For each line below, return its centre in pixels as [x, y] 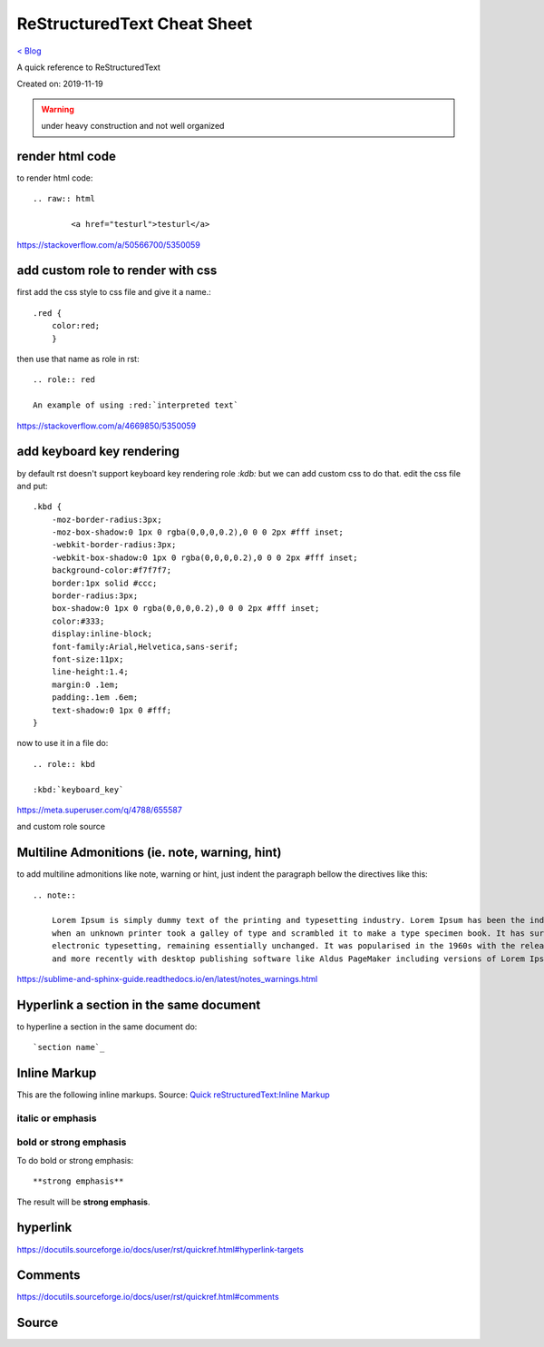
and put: [33, 486]
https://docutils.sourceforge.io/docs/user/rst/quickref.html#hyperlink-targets [160, 1249]
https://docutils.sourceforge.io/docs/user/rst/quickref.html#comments [148, 1297]
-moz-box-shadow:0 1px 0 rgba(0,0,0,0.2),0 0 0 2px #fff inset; [197, 532]
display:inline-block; [102, 634]
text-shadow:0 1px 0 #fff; [112, 710]
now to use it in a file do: [63, 743]
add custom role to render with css [117, 271]
